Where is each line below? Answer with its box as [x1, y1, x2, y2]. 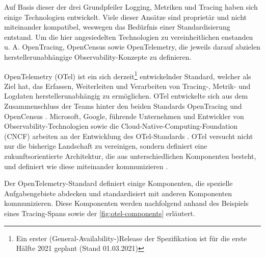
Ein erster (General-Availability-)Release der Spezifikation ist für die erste [16, 232, 247, 243]
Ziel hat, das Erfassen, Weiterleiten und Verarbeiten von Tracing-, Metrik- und [4, 80, 251, 91]
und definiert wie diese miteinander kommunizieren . [4, 160, 168, 171]
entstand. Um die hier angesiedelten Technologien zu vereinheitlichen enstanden [4, 31, 253, 42]
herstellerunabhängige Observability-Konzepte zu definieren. [4, 51, 192, 62]
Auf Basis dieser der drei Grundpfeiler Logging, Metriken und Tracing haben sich [4, 2, 258, 12]
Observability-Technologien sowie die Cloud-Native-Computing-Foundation [4, 121, 238, 131]
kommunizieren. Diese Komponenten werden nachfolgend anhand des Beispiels [4, 198, 249, 208]
